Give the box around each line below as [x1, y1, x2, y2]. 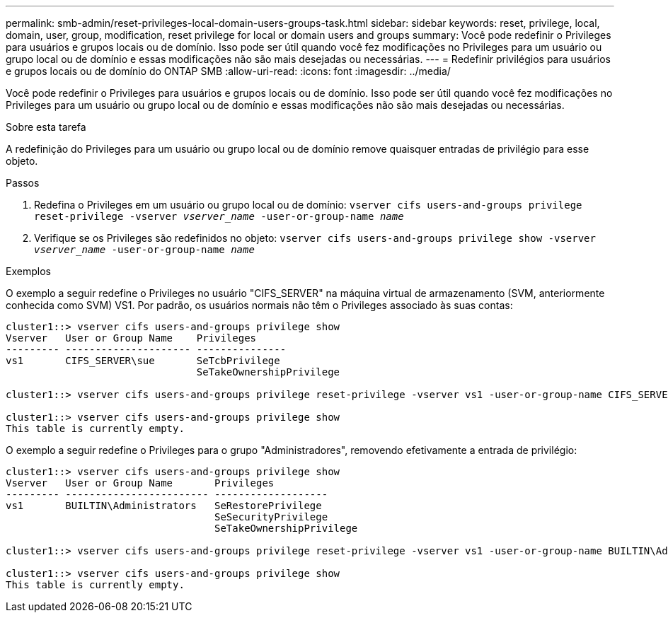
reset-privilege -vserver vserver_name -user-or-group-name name [34, 211, 404, 222]
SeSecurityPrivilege [214, 511, 328, 523]
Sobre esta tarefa [6, 121, 86, 133]
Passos [6, 177, 40, 189]
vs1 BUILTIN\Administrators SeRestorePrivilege [6, 500, 322, 511]
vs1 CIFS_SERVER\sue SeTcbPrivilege [6, 355, 280, 366]
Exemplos [6, 265, 51, 277]
